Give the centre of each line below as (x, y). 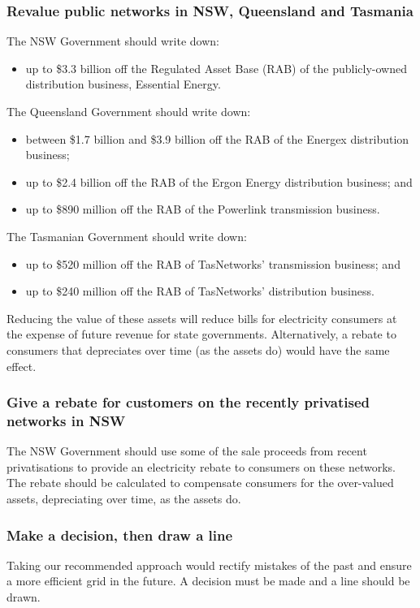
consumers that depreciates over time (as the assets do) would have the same (198, 349)
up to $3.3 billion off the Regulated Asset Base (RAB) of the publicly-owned (216, 68)
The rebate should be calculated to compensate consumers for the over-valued (200, 483)
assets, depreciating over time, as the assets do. (124, 499)
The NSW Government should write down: (113, 41)
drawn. (24, 597)
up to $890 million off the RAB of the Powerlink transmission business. (203, 209)
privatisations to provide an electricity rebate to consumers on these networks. (201, 466)
